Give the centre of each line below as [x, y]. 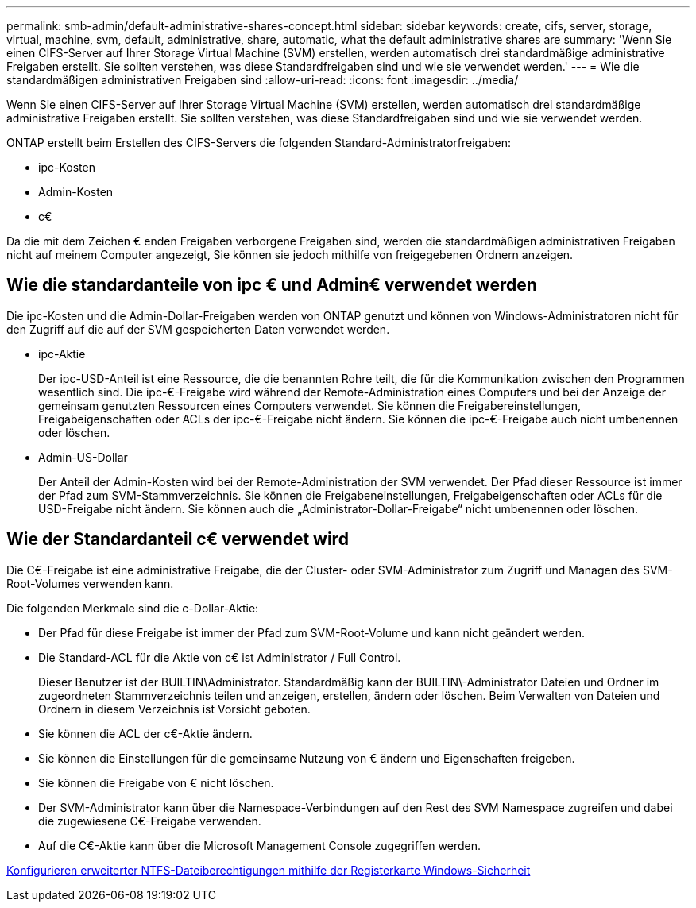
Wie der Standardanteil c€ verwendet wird [178, 539]
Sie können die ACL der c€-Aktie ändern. [145, 733]
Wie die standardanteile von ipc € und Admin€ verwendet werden [272, 285]
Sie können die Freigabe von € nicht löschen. [156, 782]
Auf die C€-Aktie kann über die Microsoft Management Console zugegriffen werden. [259, 845]
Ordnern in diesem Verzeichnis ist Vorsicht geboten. [174, 709]
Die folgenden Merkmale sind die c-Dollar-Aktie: [133, 608]
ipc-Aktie [62, 354]
